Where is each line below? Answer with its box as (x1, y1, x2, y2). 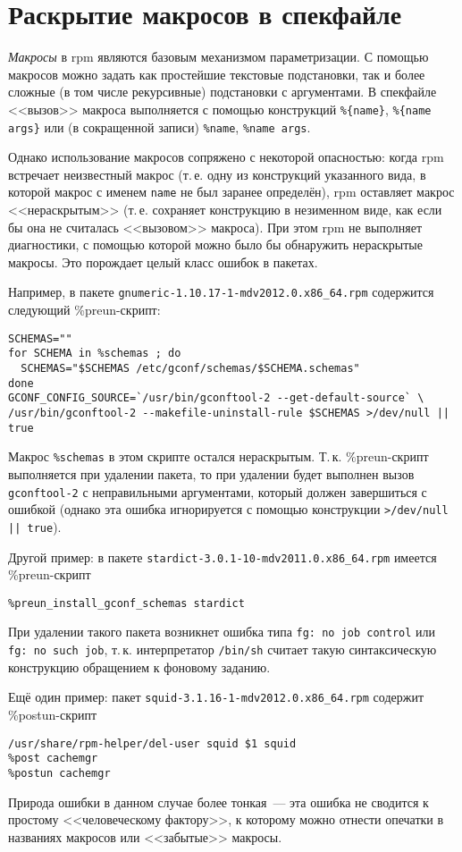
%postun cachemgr (8, 766, 111, 780)
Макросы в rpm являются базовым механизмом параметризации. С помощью (8, 47, 429, 66)
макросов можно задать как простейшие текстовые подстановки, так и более (8, 64, 425, 83)
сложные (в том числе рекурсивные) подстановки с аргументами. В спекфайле (8, 82, 437, 101)
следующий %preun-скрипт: (8, 300, 161, 319)
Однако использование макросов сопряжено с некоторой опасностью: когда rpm (8, 148, 444, 166)
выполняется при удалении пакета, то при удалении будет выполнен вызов (8, 464, 415, 483)
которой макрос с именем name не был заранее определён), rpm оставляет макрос (8, 182, 455, 201)
